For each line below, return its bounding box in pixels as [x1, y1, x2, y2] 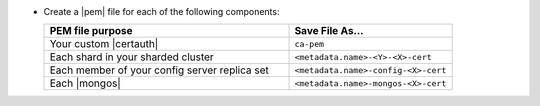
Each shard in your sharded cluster [49, 50, 214, 64]
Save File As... [294, 24, 364, 38]
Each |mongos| [49, 76, 121, 90]
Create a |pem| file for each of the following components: [43, 6, 280, 17]
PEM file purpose [49, 24, 134, 38]
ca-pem [294, 38, 325, 49]
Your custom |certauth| [49, 37, 159, 51]
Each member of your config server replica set [49, 63, 270, 77]
